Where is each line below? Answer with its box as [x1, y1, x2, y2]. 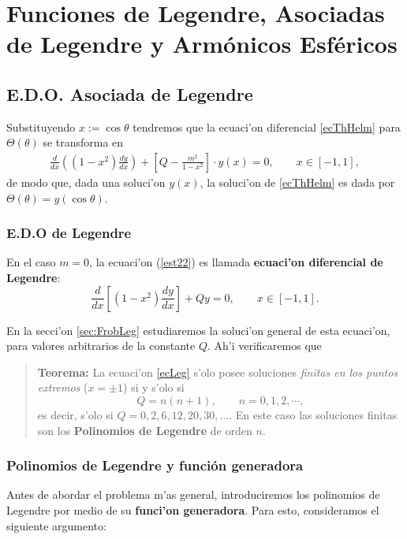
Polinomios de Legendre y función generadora [6, 455, 304, 475]
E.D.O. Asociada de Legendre [6, 81, 253, 106]
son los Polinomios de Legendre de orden [37, 422, 252, 438]
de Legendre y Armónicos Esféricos [6, 28, 398, 60]
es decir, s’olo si [37, 406, 114, 422]
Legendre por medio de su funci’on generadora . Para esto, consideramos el [6, 501, 379, 518]
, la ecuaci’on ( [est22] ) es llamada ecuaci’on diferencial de [89, 254, 383, 270]
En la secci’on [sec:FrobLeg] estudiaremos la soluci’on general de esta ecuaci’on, [6, 322, 390, 338]
